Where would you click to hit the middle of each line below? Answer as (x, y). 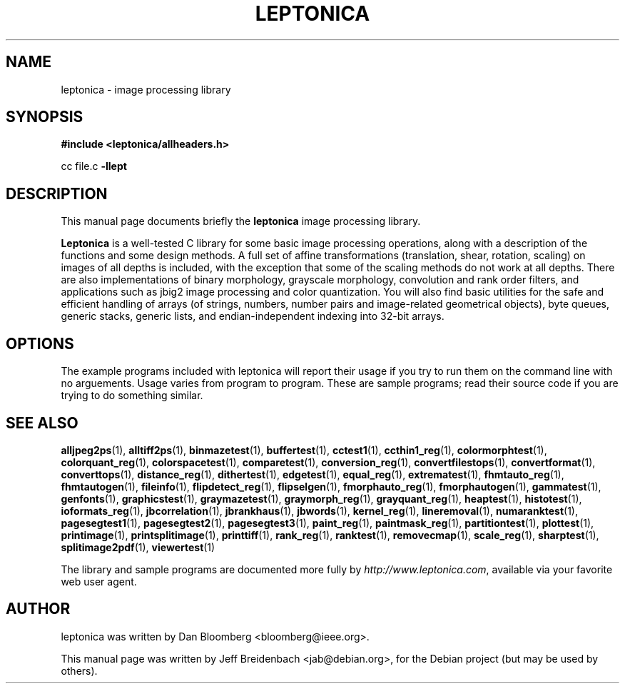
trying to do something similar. (132, 396)
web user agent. (99, 581)
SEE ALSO (42, 423)
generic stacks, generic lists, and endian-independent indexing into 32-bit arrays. (253, 316)
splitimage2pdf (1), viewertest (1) (138, 547)
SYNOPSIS (45, 117)
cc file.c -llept (94, 166)
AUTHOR (38, 609)
